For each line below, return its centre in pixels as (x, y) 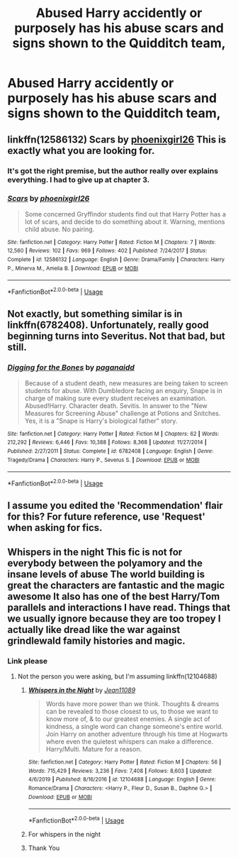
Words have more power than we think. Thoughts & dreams (132, 704)
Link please (28, 661)
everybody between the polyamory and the (105, 563)
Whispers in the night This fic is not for (95, 552)
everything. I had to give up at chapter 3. (79, 180)
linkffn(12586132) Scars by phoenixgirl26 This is (117, 139)
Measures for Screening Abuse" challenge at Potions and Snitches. (123, 413)
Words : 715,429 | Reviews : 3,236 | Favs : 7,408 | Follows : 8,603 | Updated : (120, 771)
